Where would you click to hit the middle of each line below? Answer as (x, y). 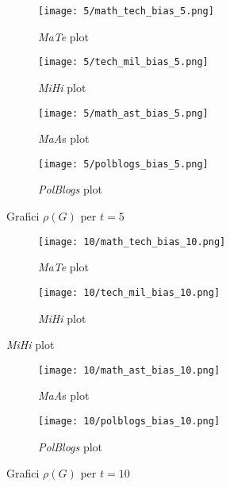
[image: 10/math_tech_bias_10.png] (132, 242)
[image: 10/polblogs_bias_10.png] (129, 421)
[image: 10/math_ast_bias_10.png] (129, 370)
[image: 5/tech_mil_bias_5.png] (123, 62)
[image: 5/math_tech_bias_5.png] (126, 11)
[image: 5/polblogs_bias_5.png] (123, 164)
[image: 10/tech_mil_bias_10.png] (129, 292)
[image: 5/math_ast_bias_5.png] (123, 113)
